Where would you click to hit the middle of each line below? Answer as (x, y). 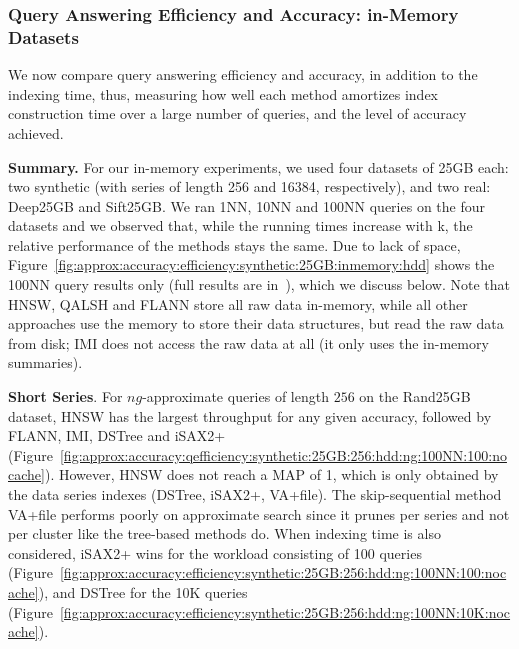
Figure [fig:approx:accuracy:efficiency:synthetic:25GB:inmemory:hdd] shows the (251, 264)
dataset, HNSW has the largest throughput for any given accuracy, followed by (250, 415)
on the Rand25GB (415, 396)
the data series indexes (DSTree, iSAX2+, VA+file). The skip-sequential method (255, 494)
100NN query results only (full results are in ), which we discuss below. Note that (259, 284)
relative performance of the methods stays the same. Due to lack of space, (234, 244)
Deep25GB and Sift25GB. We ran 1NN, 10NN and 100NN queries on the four (247, 205)
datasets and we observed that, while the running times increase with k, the (240, 225)
